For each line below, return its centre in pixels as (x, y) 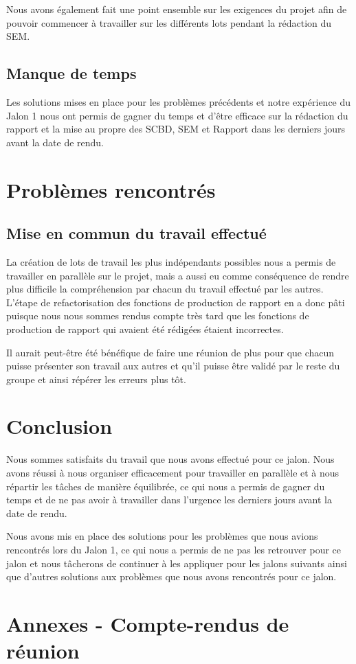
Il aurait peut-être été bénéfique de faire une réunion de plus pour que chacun (170, 352)
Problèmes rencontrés (111, 189)
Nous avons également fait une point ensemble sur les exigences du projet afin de (177, 9)
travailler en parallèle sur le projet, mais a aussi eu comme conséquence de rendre (178, 275)
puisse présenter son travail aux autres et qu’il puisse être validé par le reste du (173, 366)
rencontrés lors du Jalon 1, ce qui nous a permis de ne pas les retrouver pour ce (174, 549)
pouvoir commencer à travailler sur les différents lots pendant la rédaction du (169, 22)
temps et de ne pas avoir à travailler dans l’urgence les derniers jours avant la (169, 500)
